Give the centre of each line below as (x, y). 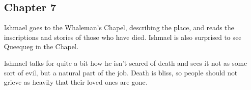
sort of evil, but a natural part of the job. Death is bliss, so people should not (121, 72)
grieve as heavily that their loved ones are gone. (76, 82)
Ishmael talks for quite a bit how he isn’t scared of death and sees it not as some (125, 63)
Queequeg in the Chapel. (41, 46)
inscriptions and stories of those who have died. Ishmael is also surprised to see (123, 37)
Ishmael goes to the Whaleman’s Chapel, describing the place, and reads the (119, 27)
